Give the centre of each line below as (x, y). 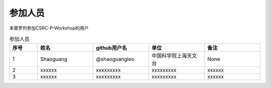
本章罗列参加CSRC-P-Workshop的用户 (49, 28)
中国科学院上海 (169, 56)
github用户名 (112, 48)
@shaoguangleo (115, 59)
